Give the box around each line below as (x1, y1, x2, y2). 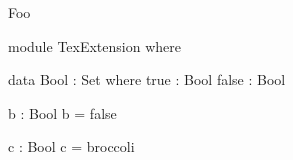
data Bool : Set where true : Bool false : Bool (8, 69, 286, 90)
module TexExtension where (8, 35, 181, 56)
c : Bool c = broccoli (8, 136, 135, 157)
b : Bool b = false (8, 102, 117, 123)
